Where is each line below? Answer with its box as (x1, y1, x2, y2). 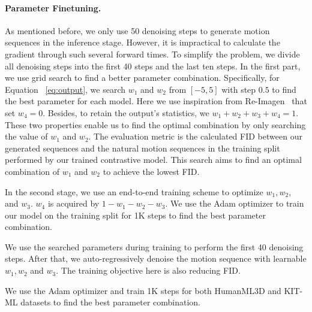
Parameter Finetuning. (5, 1, 101, 14)
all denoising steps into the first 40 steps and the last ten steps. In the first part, (5, 59, 301, 72)
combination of (5, 165, 60, 177)
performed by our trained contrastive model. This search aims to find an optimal (5, 153, 302, 166)
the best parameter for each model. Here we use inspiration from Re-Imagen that (5, 95, 307, 107)
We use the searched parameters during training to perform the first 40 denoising (5, 240, 304, 253)
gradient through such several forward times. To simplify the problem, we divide (5, 47, 300, 60)
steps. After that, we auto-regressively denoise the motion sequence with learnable (5, 252, 307, 265)
